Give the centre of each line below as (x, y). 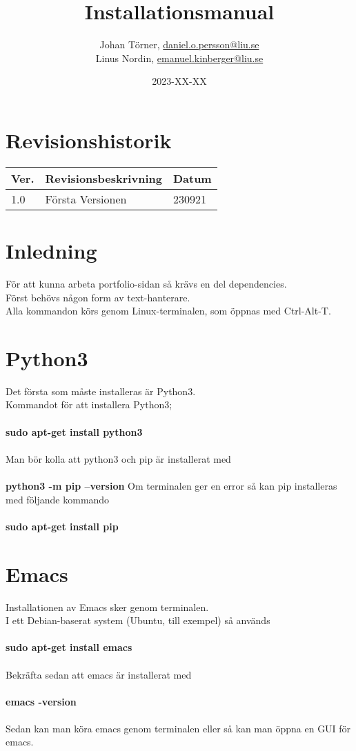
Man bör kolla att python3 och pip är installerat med (118, 458)
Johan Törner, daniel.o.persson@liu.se (179, 44)
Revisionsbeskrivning (103, 178)
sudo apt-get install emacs (69, 647)
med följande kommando (58, 499)
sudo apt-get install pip (62, 526)
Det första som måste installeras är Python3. (101, 391)
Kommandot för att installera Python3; (89, 404)
